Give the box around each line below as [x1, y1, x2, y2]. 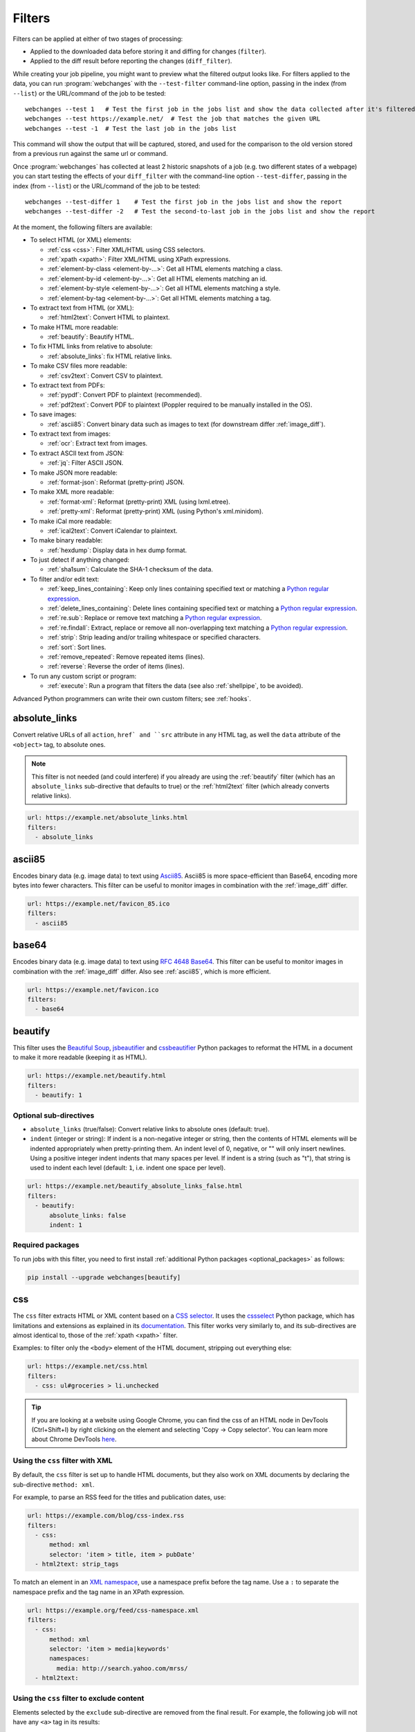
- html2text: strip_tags [35, 1560, 119, 1568]
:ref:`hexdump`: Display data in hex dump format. [47, 546, 187, 554]
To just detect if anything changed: [30, 556, 130, 564]
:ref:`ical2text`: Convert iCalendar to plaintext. [47, 527, 178, 535]
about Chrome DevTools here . [31, 1435, 117, 1444]
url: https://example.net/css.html [27, 1362, 148, 1370]
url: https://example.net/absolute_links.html [27, 814, 188, 822]
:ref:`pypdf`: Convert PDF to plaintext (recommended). [47, 391, 202, 399]
